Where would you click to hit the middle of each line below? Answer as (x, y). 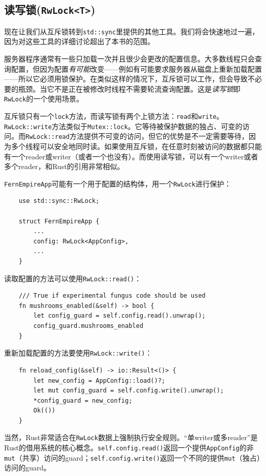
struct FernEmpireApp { (59, 221)
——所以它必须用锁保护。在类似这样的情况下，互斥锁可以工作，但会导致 (126, 79)
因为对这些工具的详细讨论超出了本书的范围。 (79, 41)
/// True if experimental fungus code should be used (112, 296)
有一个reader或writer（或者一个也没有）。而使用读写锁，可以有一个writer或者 (131, 156)
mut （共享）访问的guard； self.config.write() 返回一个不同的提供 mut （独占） (132, 457)
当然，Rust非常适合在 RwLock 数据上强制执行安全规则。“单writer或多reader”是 (131, 437)
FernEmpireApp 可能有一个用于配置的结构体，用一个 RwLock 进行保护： (118, 183)
